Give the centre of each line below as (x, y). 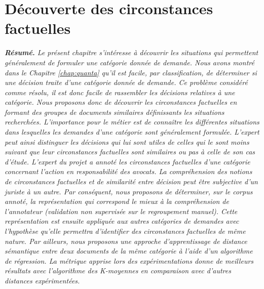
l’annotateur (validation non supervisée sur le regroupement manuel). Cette (121, 211)
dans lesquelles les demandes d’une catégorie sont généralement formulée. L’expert (132, 132)
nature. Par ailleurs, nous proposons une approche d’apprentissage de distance (126, 241)
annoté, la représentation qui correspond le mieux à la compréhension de (117, 201)
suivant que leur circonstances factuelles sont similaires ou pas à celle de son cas (130, 152)
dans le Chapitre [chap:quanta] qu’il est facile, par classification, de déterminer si (131, 72)
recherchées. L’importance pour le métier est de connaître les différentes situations (132, 122)
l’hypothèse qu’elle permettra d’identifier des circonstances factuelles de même (125, 231)
